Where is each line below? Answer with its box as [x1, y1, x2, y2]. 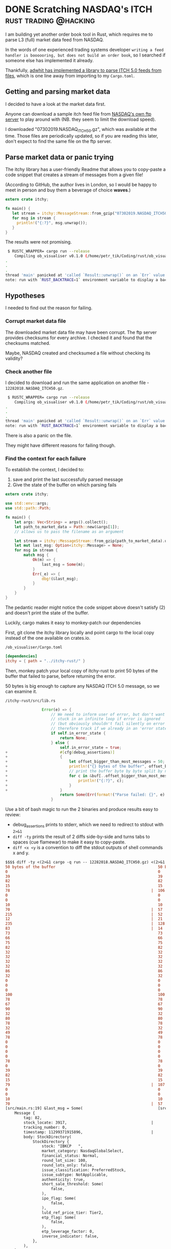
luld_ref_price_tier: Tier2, [41, 1210, 103, 1215]
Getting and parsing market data [5, 88, 110, 96]
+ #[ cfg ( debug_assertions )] [5, 750, 115, 755]
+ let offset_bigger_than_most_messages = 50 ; [5, 759, 165, 765]
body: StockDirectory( [23, 1134, 72, 1139]
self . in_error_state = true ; [60, 745, 122, 750]
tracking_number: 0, [23, 1125, 67, 1130]
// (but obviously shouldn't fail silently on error [50, 721, 165, 726]
